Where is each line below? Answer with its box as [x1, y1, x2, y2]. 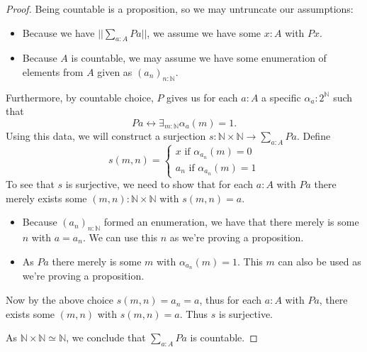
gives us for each [166, 89, 238, 104]
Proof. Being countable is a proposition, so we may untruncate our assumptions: [6, 1, 354, 16]
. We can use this [82, 230, 158, 245]
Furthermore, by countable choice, [6, 89, 154, 104]
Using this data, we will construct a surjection [6, 128, 206, 143]
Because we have [22, 25, 95, 40]
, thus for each [199, 292, 262, 307]
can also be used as [278, 253, 361, 268]
